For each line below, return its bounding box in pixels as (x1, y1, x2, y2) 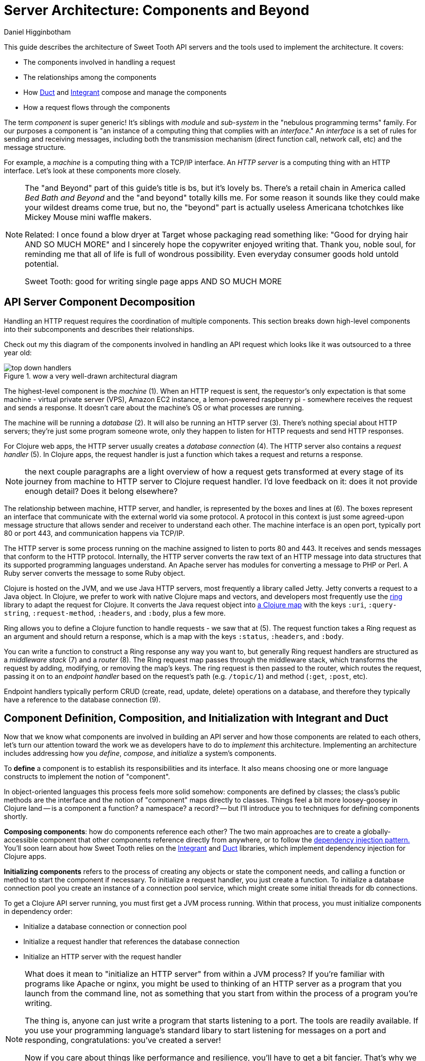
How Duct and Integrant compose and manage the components (23, 88, 227, 96)
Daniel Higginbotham (4, 27, 71, 36)
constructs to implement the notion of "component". (4, 772, 170, 781)
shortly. (4, 812, 28, 821)
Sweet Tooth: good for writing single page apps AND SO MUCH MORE (25, 276, 282, 286)
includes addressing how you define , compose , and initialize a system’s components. (4, 749, 277, 758)
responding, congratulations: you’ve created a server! (25, 1035, 221, 1045)
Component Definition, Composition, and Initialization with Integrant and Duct (4, 712, 389, 725)
